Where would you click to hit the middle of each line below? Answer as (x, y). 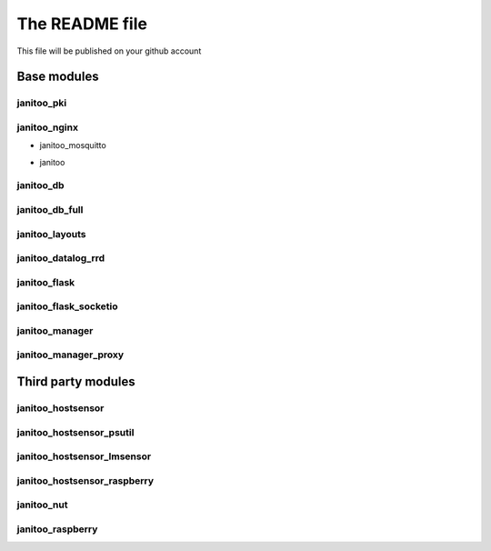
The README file (82, 24)
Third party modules (76, 381)
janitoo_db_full (50, 209)
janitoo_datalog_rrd (61, 258)
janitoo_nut (42, 505)
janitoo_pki (42, 103)
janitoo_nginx (48, 127)
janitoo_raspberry (57, 529)
